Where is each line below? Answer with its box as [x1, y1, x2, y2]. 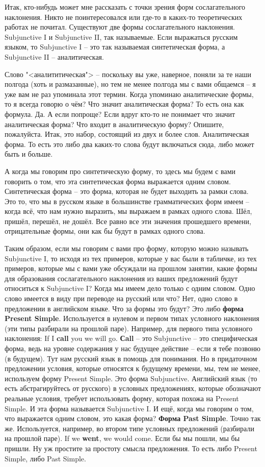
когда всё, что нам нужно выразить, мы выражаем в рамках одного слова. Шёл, [5, 206, 252, 216]
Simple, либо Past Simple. [5, 453, 86, 463]
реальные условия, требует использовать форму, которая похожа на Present [5, 392, 239, 403]
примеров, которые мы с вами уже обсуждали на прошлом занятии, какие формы [5, 263, 257, 274]
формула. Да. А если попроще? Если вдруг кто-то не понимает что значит [5, 108, 235, 119]
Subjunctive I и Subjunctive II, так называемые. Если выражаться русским [5, 31, 238, 42]
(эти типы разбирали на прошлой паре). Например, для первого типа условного [5, 323, 253, 333]
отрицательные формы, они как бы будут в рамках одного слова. [5, 226, 205, 236]
